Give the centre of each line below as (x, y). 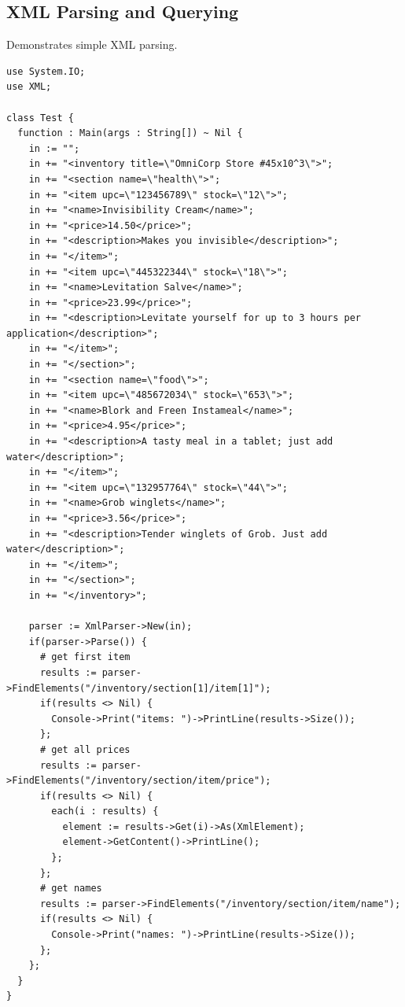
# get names (71, 889)
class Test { (40, 118)
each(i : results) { (105, 812)
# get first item (85, 657)
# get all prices (85, 749)
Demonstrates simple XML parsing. (92, 44)
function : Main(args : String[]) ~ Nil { (130, 133)
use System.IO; (46, 71)
